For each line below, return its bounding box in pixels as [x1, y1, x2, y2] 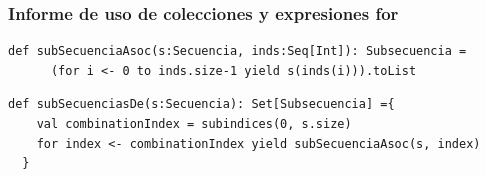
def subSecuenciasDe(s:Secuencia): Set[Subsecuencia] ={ [8, 97, 395, 112]
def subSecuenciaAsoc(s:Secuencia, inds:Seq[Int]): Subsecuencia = [8, 44, 467, 59]
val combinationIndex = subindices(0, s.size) [36, 117, 352, 131]
